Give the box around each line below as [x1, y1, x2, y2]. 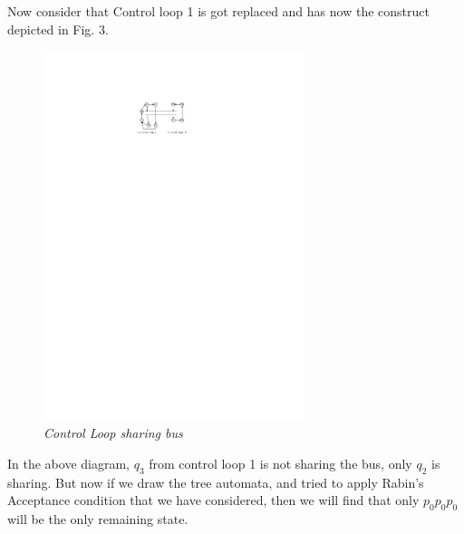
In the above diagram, [7, 453, 130, 472]
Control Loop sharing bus [43, 423, 183, 442]
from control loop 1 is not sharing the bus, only [149, 453, 412, 472]
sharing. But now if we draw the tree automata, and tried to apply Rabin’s [7, 472, 424, 491]
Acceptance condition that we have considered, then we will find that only [7, 490, 420, 510]
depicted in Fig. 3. [7, 19, 109, 38]
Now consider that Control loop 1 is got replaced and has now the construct [7, 2, 430, 20]
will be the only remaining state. [7, 510, 188, 529]
